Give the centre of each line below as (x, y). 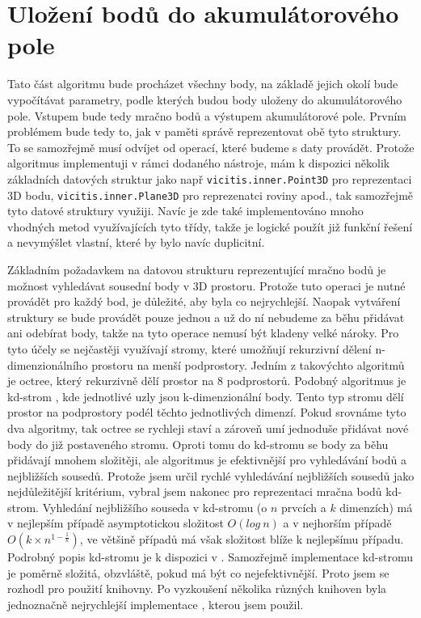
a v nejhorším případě (337, 523)
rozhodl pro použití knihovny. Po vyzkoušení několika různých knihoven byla (197, 588)
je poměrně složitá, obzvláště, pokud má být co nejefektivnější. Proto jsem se (198, 572)
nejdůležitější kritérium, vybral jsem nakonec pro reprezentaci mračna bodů (195, 491)
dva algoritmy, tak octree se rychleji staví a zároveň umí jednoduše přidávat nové (208, 428)
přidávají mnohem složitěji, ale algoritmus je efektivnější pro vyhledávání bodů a (207, 460)
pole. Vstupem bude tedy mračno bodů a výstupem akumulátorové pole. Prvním (207, 115)
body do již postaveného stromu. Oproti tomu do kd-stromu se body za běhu (198, 444)
